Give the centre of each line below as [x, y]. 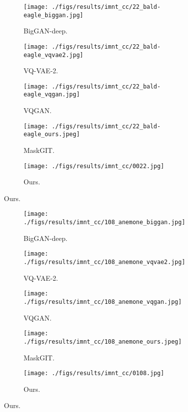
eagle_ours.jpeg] [52, 134]
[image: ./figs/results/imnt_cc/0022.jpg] [94, 166]
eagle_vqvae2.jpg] [54, 55]
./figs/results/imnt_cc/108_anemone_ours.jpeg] [103, 341]
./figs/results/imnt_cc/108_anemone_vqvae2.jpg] [105, 262]
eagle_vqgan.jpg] [52, 95]
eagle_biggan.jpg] [54, 15]
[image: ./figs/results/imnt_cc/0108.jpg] [94, 373]
